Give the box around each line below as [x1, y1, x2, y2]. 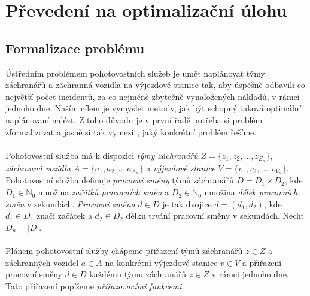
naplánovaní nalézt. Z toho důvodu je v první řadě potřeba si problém [5, 113, 263, 126]
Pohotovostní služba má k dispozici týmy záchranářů [5, 149, 198, 161]
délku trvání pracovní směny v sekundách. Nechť [126, 209, 304, 222]
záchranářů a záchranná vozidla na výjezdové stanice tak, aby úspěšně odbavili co [5, 78, 305, 91]
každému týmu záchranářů [89, 268, 187, 280]
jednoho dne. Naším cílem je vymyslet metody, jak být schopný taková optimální [5, 102, 302, 114]
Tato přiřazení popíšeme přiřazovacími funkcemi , [5, 279, 184, 292]
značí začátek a [37, 209, 92, 222]
